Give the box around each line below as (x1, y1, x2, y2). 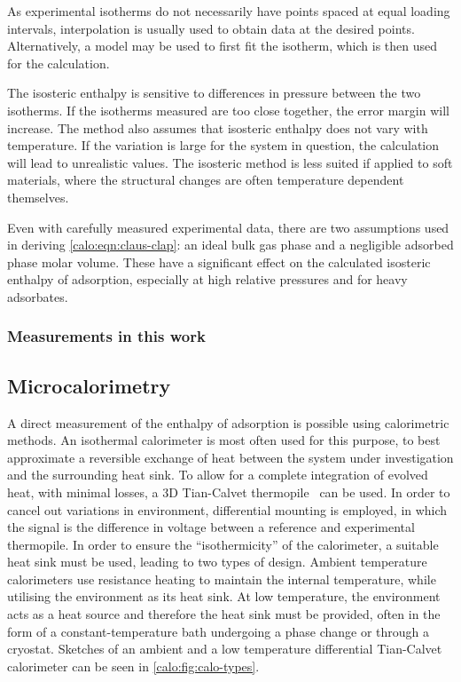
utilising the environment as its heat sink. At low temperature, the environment (7, 587, 441, 606)
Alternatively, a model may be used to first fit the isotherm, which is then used (7, 36, 438, 55)
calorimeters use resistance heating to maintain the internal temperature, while (7, 569, 436, 588)
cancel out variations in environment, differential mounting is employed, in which (7, 500, 448, 519)
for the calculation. (7, 53, 110, 72)
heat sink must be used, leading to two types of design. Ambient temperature (7, 552, 427, 571)
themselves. (7, 187, 69, 206)
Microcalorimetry (7, 371, 171, 399)
